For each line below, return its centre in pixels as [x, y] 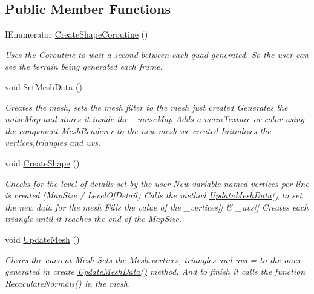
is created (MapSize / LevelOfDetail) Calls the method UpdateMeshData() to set [154, 195]
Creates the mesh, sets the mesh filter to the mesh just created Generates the [146, 107]
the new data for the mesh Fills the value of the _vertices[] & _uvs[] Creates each [157, 207]
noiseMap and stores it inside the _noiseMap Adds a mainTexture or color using [155, 119]
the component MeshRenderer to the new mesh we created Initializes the [138, 130]
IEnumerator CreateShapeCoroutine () [77, 34]
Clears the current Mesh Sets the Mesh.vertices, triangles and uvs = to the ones [153, 259]
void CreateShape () [42, 162]
